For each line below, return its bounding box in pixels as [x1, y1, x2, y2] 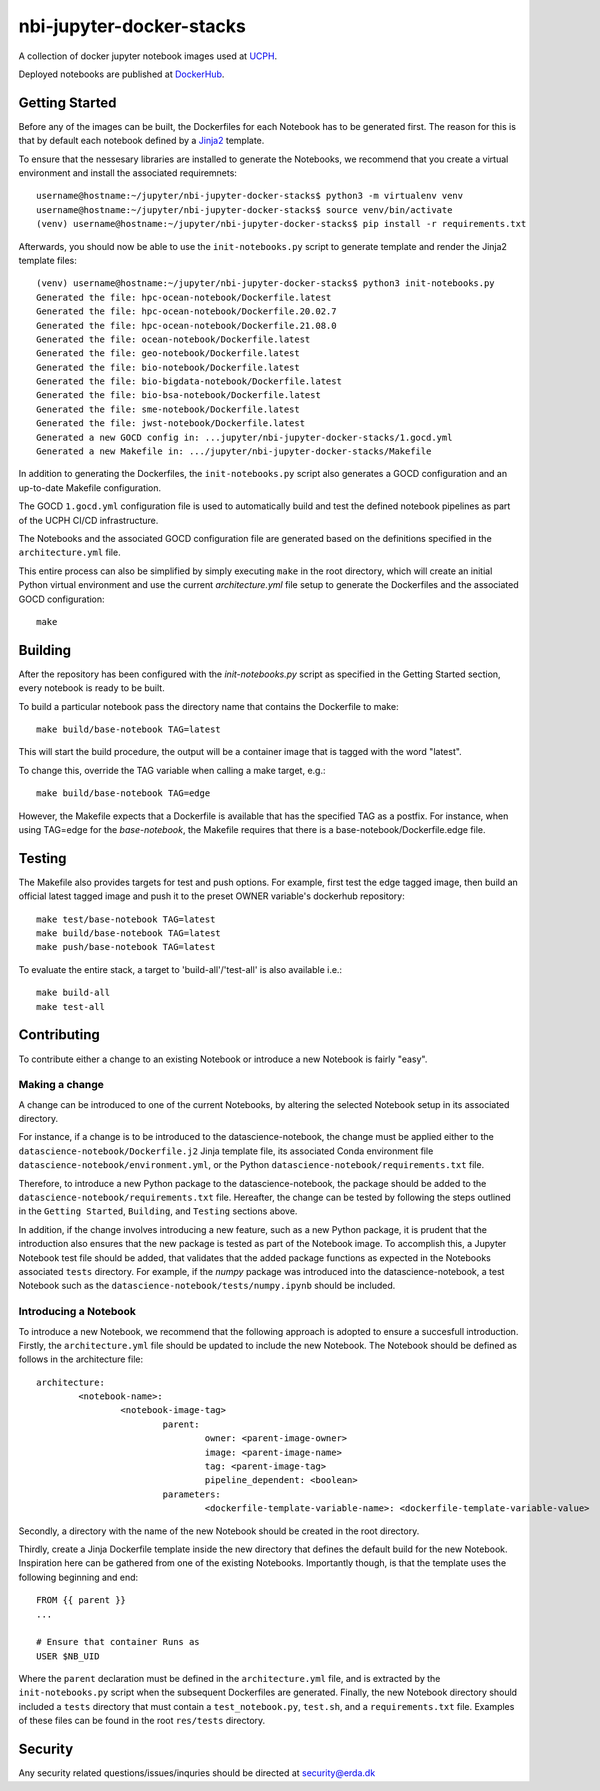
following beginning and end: [18, 1571, 139, 1583]
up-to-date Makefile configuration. [18, 481, 162, 494]
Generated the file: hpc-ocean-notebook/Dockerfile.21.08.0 [36, 320, 337, 331]
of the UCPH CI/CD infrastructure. [18, 514, 159, 526]
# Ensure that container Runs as [36, 1636, 200, 1648]
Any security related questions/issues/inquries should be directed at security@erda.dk [18, 1767, 376, 1779]
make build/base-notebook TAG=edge [36, 788, 211, 799]
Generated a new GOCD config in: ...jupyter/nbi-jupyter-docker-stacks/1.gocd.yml [36, 431, 453, 443]
